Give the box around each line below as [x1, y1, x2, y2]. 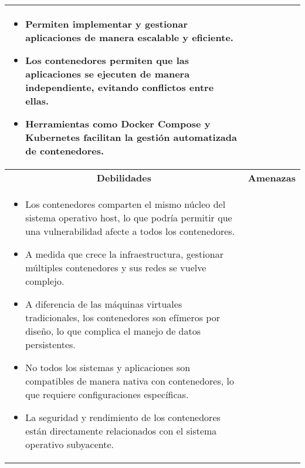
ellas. [25, 94, 49, 107]
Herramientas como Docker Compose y [25, 117, 211, 130]
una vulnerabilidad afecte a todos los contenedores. [25, 224, 235, 238]
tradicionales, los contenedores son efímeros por [25, 311, 220, 324]
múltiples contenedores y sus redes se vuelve [25, 261, 206, 274]
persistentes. [25, 338, 76, 351]
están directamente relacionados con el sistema [25, 424, 217, 437]
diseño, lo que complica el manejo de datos [25, 324, 201, 338]
